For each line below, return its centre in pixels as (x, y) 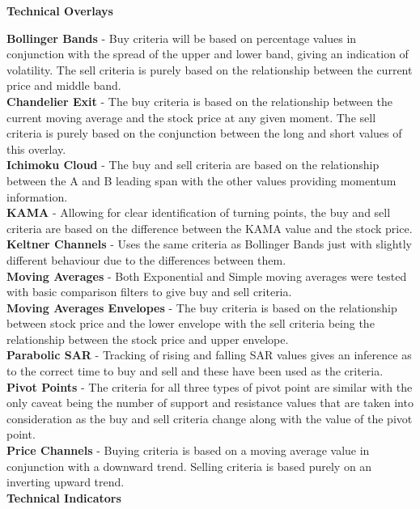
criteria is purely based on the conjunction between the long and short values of (204, 133)
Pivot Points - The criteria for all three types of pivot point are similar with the (210, 386)
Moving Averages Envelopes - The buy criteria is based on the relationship (202, 307)
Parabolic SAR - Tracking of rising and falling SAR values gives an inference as (209, 355)
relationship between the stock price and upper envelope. (148, 339)
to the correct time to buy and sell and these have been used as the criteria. (195, 371)
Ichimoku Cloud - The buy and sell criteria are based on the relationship (193, 165)
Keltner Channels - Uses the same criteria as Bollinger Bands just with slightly (209, 244)
